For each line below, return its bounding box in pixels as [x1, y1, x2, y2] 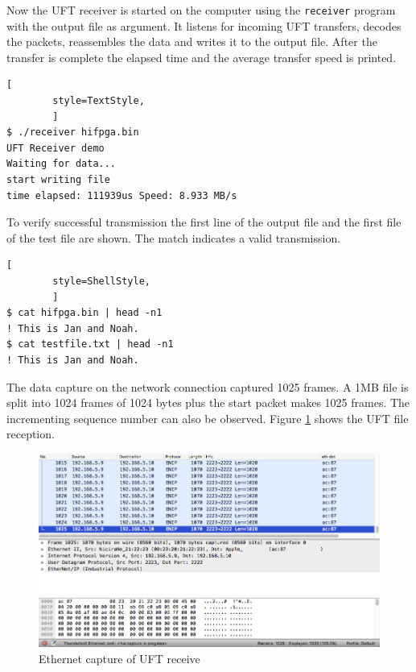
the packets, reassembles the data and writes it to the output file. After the [6, 33, 377, 50]
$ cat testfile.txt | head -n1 [6, 338, 174, 351]
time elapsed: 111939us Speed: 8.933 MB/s [6, 189, 237, 201]
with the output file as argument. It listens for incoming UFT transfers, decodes [6, 17, 402, 34]
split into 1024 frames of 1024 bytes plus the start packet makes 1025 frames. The [6, 394, 410, 411]
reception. [6, 425, 55, 442]
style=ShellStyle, [52, 275, 150, 287]
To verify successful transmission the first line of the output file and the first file [6, 214, 402, 230]
